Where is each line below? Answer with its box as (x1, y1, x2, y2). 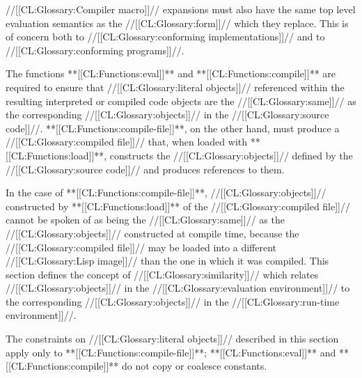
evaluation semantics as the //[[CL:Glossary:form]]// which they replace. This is (6, 15, 349, 30)
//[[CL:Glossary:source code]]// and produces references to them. (6, 162, 285, 176)
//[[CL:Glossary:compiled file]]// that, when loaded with (6, 134, 248, 149)
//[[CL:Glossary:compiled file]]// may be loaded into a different (6, 239, 277, 254)
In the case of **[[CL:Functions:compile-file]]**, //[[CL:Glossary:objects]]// (6, 185, 326, 200)
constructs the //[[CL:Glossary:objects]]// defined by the (109, 148, 353, 162)
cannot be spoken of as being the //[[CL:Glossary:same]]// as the (6, 212, 285, 227)
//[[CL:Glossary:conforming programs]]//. (6, 42, 184, 57)
